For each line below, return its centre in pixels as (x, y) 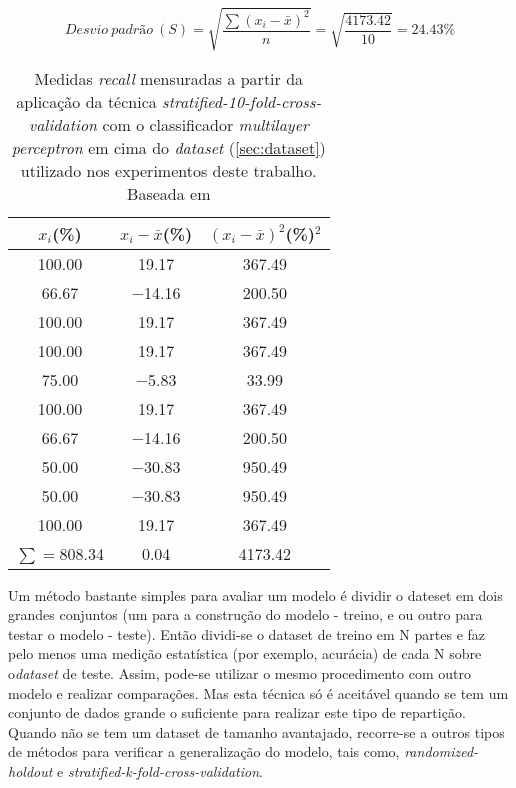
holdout (30, 770)
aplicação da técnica (86, 101)
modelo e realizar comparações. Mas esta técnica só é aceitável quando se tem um (258, 692)
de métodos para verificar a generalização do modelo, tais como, (204, 751)
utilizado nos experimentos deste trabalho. (168, 170)
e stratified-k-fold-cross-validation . (160, 770)
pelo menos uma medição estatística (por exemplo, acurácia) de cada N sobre (245, 653)
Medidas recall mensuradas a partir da (169, 78)
